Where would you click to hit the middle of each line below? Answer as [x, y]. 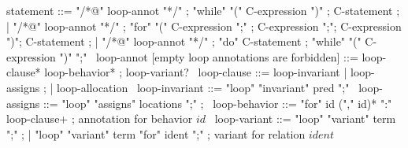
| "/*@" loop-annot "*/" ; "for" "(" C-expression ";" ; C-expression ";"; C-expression [204, 26]
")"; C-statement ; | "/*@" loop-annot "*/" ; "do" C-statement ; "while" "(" [184, 41]
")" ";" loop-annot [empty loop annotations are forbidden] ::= [209, 56]
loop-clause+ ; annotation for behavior [100, 118]
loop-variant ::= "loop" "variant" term [305, 118]
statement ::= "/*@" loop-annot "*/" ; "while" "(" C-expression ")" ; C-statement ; [203, 10]
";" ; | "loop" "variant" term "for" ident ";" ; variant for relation [156, 133]
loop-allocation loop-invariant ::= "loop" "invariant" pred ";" [203, 87]
